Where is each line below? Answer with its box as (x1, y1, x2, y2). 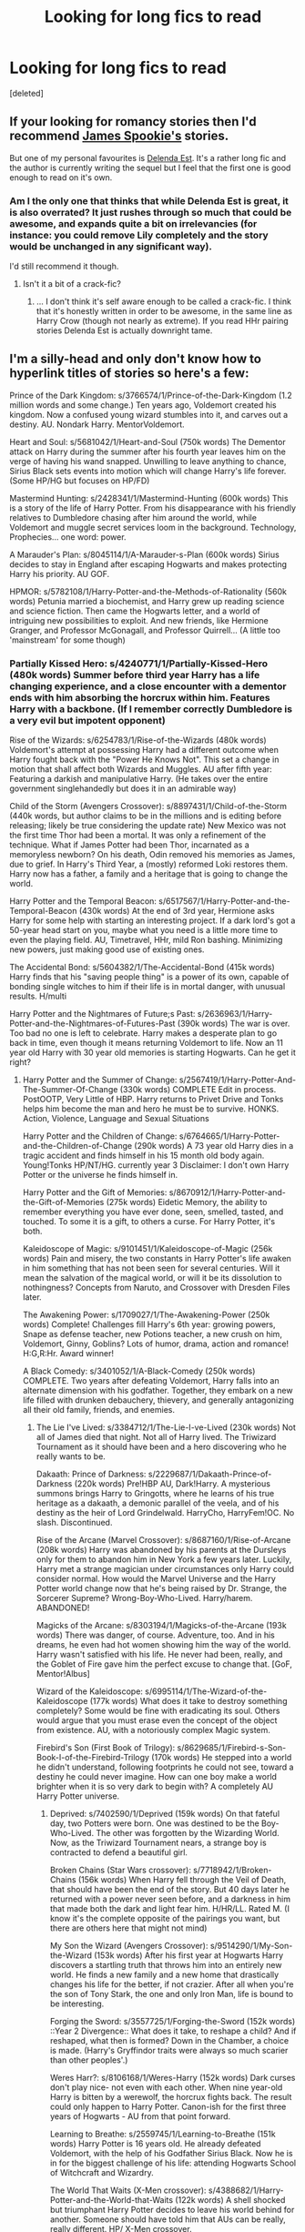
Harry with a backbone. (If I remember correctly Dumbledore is (9, 703, 293, 715)
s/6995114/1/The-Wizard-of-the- (145, 1686, 268, 1697)
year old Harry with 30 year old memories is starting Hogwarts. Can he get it (9, 1047, 296, 1058)
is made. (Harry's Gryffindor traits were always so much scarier (49, 2045, 289, 2056)
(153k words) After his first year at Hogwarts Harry (94, 1950, 284, 1961)
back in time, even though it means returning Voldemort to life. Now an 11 (9, 1038, 284, 1049)
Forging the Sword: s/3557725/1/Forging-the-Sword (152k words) (49, 2016, 296, 2027)
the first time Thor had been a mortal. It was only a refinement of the (9, 830, 267, 841)
